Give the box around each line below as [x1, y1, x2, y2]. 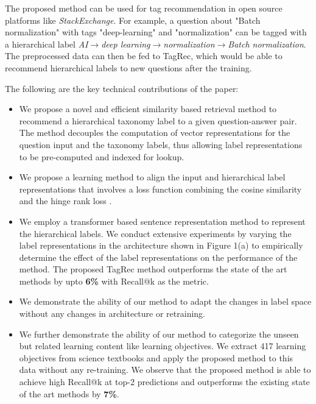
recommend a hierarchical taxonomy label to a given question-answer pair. [19, 114, 297, 127]
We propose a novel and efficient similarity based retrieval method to [19, 102, 277, 115]
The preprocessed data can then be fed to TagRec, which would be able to [5, 49, 283, 62]
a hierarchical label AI [5, 37, 88, 50]
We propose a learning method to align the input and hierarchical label [19, 171, 286, 183]
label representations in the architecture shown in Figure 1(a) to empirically [19, 239, 303, 252]
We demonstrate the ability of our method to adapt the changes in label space [19, 295, 312, 308]
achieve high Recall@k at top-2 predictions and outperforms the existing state [19, 375, 310, 388]
